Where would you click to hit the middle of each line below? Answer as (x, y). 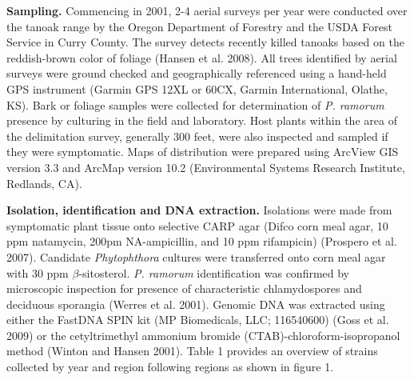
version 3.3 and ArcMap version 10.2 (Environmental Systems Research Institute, (206, 167)
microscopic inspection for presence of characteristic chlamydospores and (184, 288)
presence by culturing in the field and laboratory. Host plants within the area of (202, 120)
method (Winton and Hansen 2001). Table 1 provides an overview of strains (192, 351)
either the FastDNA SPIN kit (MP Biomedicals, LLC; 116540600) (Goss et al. (198, 320)
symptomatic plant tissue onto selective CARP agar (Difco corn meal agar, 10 (197, 225)
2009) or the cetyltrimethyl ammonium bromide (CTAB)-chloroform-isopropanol (203, 335)
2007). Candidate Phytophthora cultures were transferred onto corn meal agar (196, 256)
